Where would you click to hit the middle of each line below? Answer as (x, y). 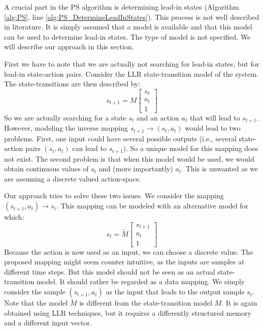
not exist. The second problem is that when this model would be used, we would (129, 158)
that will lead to (215, 117)
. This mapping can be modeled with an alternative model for (152, 206)
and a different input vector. (48, 323)
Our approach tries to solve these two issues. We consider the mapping (114, 195)
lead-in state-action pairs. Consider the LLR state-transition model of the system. (131, 73)
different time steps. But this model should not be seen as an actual (110, 271)
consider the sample (35, 292)
